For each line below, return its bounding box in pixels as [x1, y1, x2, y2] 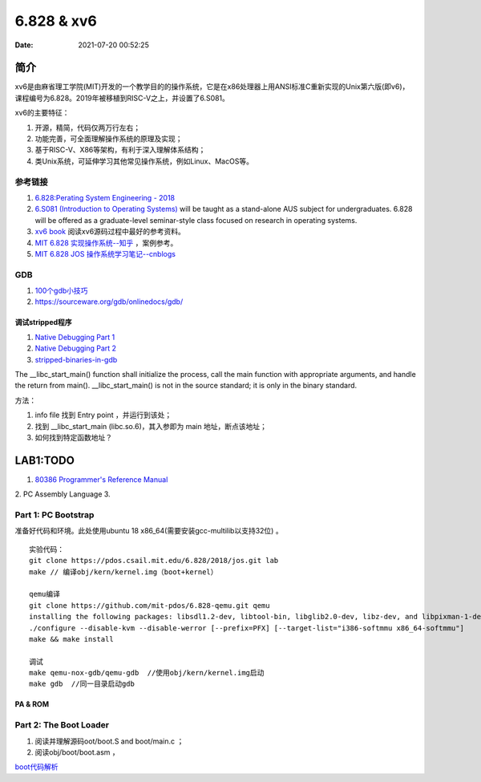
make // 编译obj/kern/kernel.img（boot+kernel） [29, 567, 218, 577]
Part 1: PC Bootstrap [14, 509, 95, 521]
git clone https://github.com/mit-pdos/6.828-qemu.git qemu [29, 601, 270, 610]
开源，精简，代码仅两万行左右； [34, 123, 140, 132]
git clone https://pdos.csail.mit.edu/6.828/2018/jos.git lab [29, 556, 279, 565]
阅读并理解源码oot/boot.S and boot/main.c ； [34, 736, 184, 746]
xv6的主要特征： [14, 108, 70, 118]
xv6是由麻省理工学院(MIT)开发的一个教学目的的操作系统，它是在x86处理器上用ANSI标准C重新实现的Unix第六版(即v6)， [14, 82, 410, 91]
